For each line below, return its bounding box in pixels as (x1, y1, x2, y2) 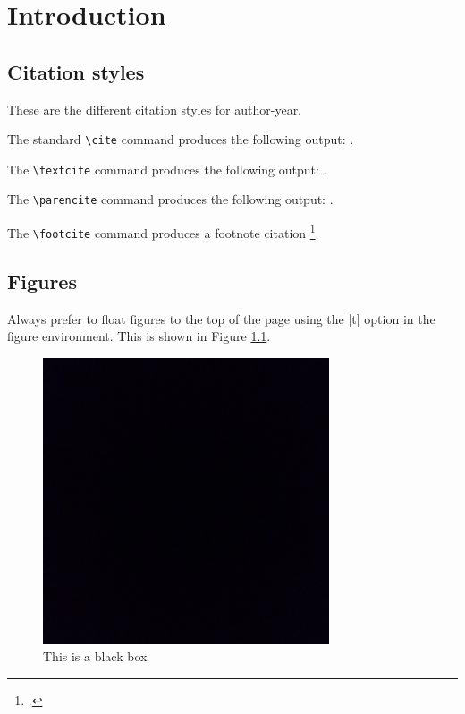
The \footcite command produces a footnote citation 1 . (7, 221, 319, 242)
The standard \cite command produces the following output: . (7, 130, 354, 149)
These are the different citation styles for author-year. (7, 99, 302, 118)
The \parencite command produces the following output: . (7, 190, 334, 208)
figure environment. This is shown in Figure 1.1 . (7, 327, 271, 345)
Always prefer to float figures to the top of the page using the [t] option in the (7, 309, 435, 327)
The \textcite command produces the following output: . (7, 159, 327, 178)
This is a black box (43, 647, 148, 666)
